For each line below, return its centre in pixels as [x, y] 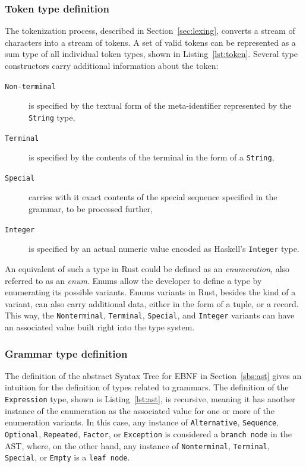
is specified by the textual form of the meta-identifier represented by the [160, 105]
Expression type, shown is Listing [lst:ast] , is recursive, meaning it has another [150, 399]
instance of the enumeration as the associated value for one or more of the [140, 410]
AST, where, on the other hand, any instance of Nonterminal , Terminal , [137, 445]
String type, [52, 117]
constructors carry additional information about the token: [112, 65]
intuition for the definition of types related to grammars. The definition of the [147, 387]
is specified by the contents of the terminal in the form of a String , [152, 157]
